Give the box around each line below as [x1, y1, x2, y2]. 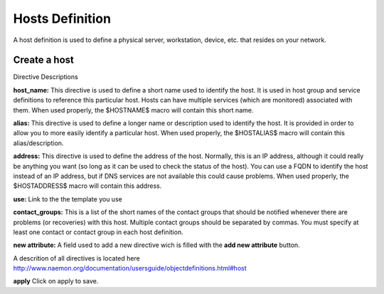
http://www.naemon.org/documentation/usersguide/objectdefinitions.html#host [13, 264, 247, 273]
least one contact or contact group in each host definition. [13, 228, 184, 236]
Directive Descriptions [13, 73, 78, 81]
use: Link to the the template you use [13, 194, 122, 203]
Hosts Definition [13, 11, 112, 26]
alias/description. [13, 139, 64, 147]
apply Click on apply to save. [13, 277, 99, 285]
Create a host [13, 54, 75, 66]
